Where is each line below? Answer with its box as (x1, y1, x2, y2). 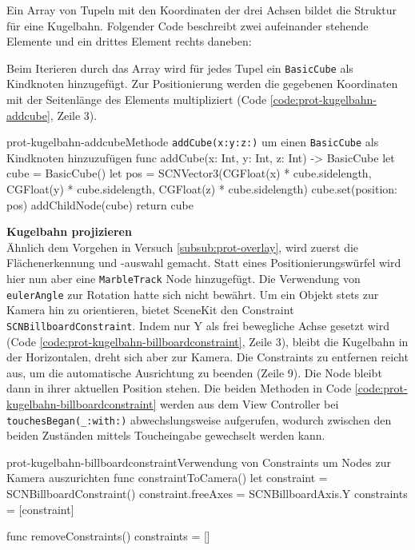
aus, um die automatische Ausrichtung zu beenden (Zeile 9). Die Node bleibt (6, 364, 382, 381)
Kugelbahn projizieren (6, 223, 132, 240)
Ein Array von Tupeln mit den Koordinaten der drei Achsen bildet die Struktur (6, 2, 397, 18)
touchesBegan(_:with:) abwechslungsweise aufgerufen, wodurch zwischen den (6, 411, 392, 428)
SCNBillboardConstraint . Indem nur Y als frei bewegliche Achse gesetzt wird (6, 317, 390, 333)
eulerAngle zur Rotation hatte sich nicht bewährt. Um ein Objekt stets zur (6, 285, 379, 302)
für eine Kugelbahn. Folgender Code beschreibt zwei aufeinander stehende (6, 17, 369, 34)
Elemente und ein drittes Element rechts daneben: (6, 33, 252, 50)
